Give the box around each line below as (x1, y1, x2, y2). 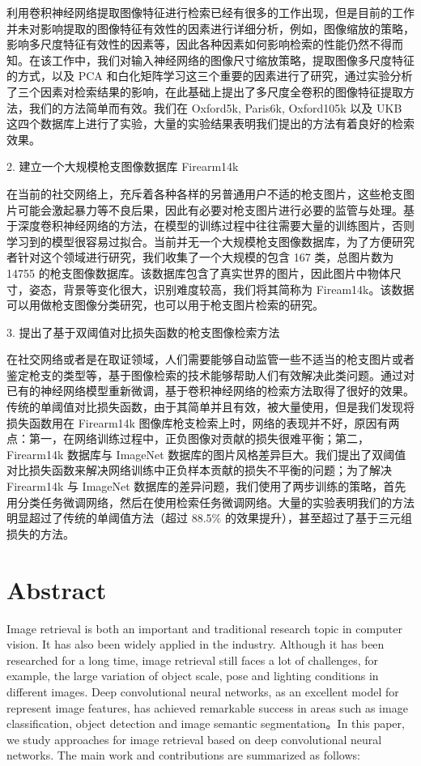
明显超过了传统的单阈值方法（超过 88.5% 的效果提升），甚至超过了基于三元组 (6, 509, 412, 526)
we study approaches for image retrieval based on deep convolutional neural (6, 730, 382, 747)
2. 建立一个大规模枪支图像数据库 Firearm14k (6, 158, 239, 175)
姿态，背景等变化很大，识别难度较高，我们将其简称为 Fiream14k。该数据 (28, 280, 415, 297)
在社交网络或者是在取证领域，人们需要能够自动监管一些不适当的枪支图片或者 (6, 351, 415, 368)
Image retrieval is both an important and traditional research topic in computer (6, 619, 402, 636)
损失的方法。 (6, 525, 74, 542)
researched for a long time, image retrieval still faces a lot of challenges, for (6, 651, 378, 668)
